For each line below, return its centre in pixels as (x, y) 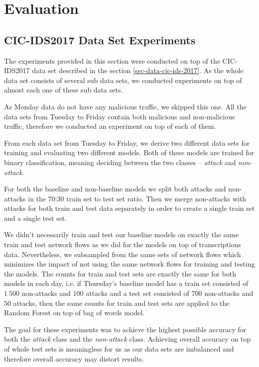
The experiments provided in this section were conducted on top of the (112, 60)
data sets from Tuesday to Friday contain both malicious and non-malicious (120, 116)
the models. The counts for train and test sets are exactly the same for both (120, 273)
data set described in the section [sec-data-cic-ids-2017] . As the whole (138, 70)
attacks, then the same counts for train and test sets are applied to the (121, 303)
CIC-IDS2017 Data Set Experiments (100, 40)
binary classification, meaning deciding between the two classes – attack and (120, 162)
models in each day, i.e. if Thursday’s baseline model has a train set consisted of (126, 283)
